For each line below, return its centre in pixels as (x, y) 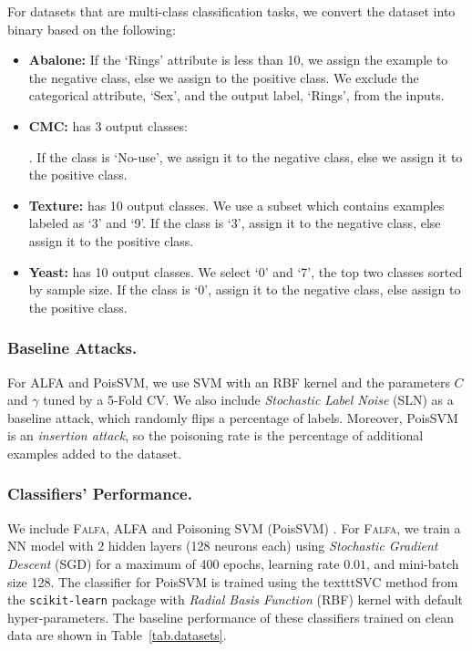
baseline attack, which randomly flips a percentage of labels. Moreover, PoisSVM (233, 417)
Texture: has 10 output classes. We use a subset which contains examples (236, 205)
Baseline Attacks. (72, 348)
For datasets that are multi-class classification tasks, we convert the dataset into (231, 11)
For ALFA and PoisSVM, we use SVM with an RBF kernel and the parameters (229, 382)
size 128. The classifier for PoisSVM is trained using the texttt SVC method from (233, 581)
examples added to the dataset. (95, 453)
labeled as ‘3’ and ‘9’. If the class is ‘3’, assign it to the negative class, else (235, 223)
